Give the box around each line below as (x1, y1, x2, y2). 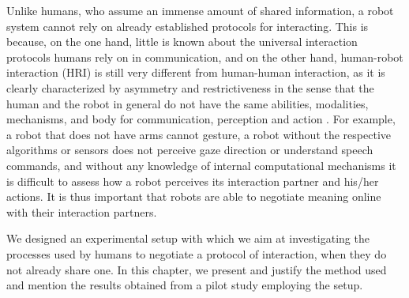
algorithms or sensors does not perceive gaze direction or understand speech (6, 141, 373, 158)
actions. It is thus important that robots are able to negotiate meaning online (6, 188, 381, 205)
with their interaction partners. (6, 203, 157, 220)
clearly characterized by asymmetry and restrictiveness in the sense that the (6, 79, 374, 96)
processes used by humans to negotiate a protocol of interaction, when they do (6, 245, 387, 262)
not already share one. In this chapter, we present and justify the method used (6, 261, 387, 277)
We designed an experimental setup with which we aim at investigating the (6, 230, 370, 247)
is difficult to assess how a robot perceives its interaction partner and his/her (6, 172, 379, 189)
